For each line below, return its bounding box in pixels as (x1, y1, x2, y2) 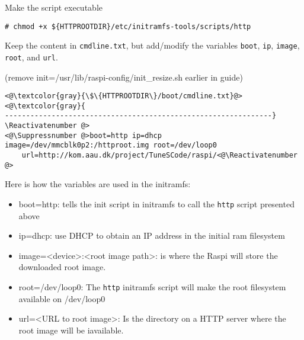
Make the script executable (5, 1, 103, 13)
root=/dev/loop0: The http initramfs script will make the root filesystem (18, 281, 286, 293)
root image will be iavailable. (18, 323, 124, 336)
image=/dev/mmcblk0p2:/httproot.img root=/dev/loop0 (5, 141, 217, 150)
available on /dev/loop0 (18, 292, 105, 304)
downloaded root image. (18, 261, 106, 273)
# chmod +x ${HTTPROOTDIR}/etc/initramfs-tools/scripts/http (5, 22, 251, 31)
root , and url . (5, 50, 58, 63)
